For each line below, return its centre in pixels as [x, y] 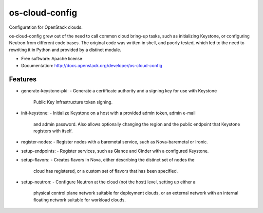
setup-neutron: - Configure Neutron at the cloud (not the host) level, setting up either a [108, 182]
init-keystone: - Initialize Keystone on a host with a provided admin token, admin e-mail [108, 113]
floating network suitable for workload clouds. [80, 200]
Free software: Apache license [52, 59]
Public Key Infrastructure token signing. [73, 102]
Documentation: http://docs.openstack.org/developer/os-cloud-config [92, 65]
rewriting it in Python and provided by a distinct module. [65, 50]
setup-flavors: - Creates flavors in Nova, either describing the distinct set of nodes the [108, 160]
